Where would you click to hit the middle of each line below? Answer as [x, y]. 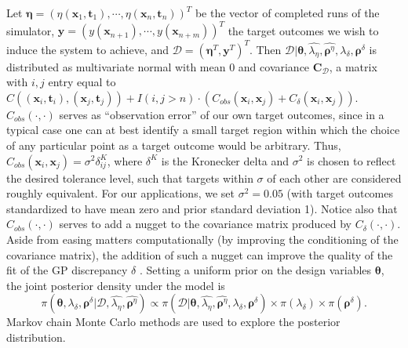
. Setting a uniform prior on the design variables [255, 270]
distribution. [36, 337]
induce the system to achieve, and [88, 49]
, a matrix [353, 66]
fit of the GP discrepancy [67, 270]
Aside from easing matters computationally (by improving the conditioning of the [202, 239]
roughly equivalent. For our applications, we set [120, 193]
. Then [265, 49]
